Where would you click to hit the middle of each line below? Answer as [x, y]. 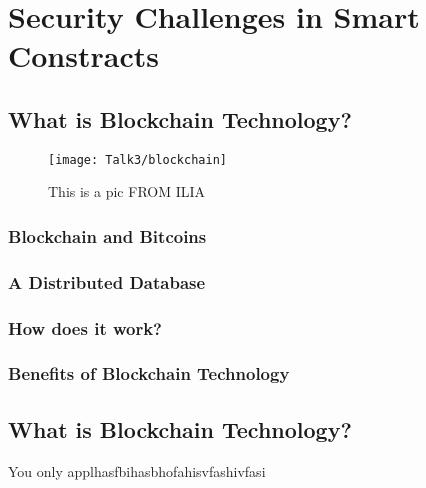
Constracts [83, 55]
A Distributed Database [107, 281]
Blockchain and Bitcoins [107, 235]
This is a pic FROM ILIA [127, 191]
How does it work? [85, 327]
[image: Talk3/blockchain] [137, 159]
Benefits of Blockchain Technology [149, 373]
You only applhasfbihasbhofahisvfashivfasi [137, 470]
